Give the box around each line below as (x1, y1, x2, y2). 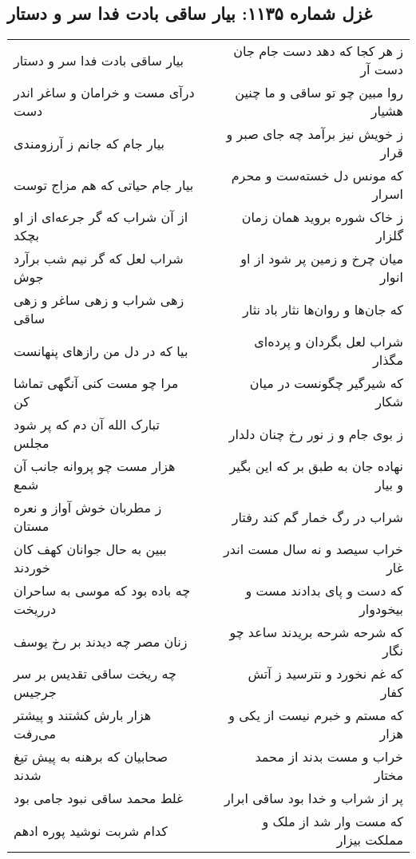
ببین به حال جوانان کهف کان (14, 540, 167, 559)
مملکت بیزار (336, 830, 403, 849)
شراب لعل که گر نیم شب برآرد (14, 249, 184, 268)
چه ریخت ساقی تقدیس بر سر (14, 664, 176, 683)
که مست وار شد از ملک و (262, 812, 403, 831)
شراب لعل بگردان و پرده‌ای (254, 332, 403, 351)
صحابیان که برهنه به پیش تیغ (14, 747, 168, 766)
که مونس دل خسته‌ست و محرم (231, 166, 403, 185)
